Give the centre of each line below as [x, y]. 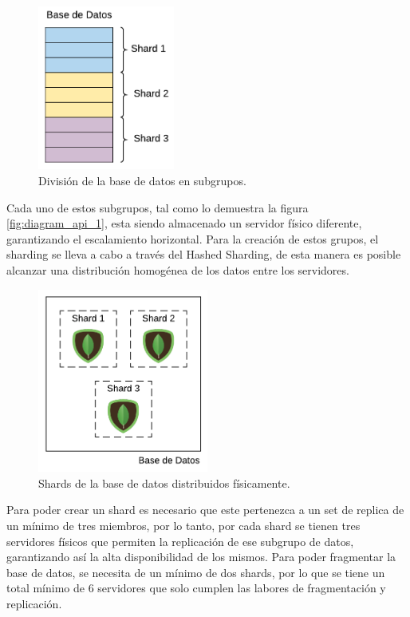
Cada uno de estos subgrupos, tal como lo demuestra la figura [158, 207]
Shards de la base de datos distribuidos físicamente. [164, 483]
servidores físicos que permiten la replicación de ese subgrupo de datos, [180, 541]
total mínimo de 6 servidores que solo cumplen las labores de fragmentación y [196, 588]
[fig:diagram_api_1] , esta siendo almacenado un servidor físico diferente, [184, 223]
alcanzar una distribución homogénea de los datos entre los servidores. [178, 269]
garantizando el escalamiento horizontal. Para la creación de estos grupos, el [193, 238]
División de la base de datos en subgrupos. [142, 180]
